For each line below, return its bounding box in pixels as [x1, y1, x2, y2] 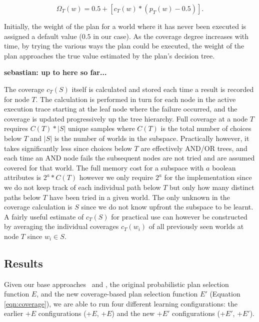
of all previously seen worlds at [148, 221, 244, 231]
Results [4, 255, 43, 270]
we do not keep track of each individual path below [4, 181, 161, 192]
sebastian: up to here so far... [4, 67, 107, 77]
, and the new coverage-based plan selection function [36, 288, 198, 299]
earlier [4, 308, 23, 318]
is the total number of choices [160, 123, 251, 133]
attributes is [4, 172, 41, 182]
